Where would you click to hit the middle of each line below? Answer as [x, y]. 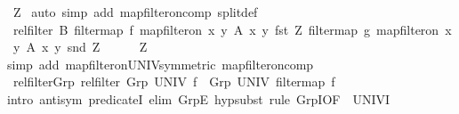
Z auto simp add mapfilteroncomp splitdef [135, 12]
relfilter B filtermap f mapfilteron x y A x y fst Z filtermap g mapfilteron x [232, 29]
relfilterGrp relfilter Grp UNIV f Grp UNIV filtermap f [174, 81]
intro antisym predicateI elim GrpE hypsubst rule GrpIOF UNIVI [199, 98]
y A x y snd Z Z [80, 47]
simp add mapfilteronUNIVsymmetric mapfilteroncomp [161, 64]
